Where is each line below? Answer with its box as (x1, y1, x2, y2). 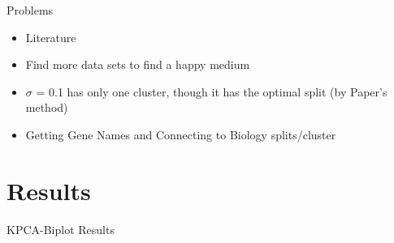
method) (25, 99, 68, 116)
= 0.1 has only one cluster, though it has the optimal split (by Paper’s (36, 83, 388, 100)
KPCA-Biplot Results (6, 220, 115, 237)
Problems (6, 2, 54, 18)
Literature (25, 28, 76, 45)
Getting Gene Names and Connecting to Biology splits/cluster (25, 126, 336, 143)
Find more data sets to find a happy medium (25, 56, 250, 73)
